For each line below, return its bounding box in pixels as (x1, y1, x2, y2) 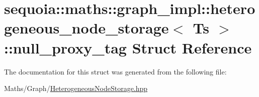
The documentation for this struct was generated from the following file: (4, 66, 227, 76)
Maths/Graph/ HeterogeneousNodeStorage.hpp (4, 83, 148, 93)
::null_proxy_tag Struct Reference (4, 37, 252, 57)
